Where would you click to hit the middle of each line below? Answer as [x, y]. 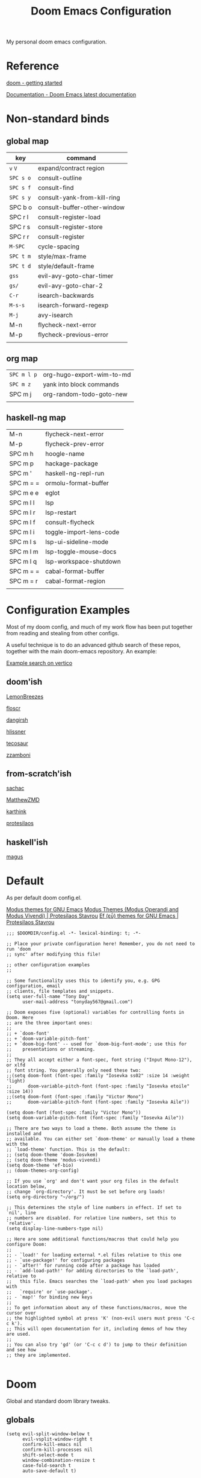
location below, [26, 1187]
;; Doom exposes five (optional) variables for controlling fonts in [95, 1013]
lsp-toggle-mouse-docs [81, 552]
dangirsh [17, 720]
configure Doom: [26, 1245]
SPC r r [19, 237]
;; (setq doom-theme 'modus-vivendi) [54, 1160]
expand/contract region [71, 168]
